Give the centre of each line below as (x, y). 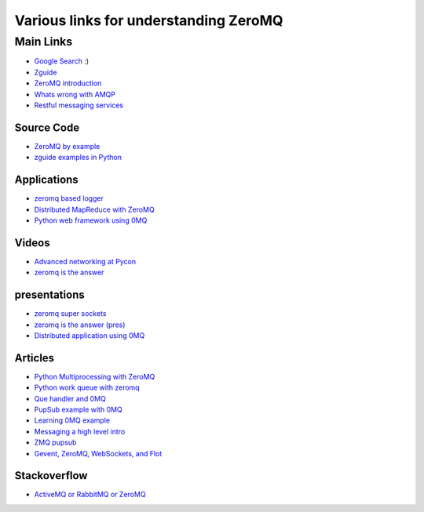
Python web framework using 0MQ (91, 220)
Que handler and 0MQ (70, 398)
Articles (35, 358)
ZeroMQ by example (67, 146)
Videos (32, 243)
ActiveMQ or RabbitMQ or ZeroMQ (90, 495)
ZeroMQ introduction (68, 83)
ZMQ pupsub (55, 442)
